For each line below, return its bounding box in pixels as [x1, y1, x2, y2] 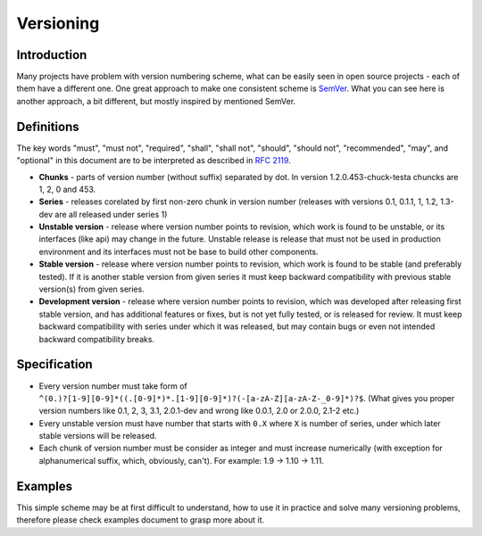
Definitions [16, 119, 79, 134]
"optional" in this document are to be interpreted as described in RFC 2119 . [16, 155, 292, 166]
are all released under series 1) [54, 209, 168, 219]
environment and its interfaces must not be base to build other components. [38, 246, 319, 257]
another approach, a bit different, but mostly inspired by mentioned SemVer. [16, 95, 296, 106]
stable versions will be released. [38, 431, 157, 441]
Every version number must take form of [38, 380, 187, 392]
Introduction [16, 47, 87, 62]
